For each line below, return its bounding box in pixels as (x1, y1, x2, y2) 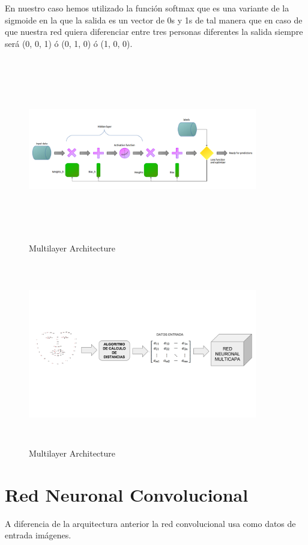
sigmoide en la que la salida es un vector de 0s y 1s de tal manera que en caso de (5, 13, 303, 26)
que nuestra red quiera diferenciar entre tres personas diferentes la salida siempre (5, 25, 303, 38)
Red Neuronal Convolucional (5, 482, 249, 507)
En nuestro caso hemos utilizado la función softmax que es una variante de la (5, 2, 289, 14)
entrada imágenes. (5, 529, 71, 541)
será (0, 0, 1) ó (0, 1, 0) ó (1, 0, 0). (5, 37, 133, 49)
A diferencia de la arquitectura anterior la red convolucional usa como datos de (5, 517, 296, 529)
